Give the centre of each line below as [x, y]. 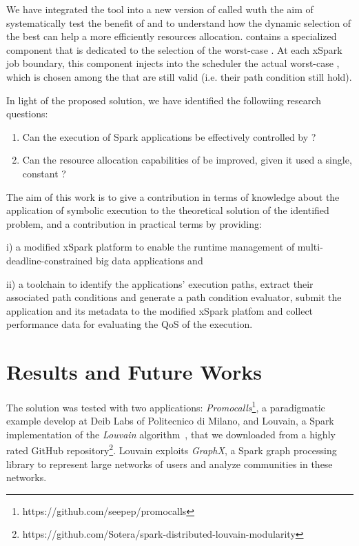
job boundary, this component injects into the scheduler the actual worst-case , [173, 63]
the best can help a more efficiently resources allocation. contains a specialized [172, 36]
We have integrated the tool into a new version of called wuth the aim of [160, 9]
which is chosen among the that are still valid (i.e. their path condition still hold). [179, 76]
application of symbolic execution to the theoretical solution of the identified [168, 210]
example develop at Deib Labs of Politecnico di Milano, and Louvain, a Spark [170, 421]
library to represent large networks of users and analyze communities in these [170, 464]
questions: [27, 114]
